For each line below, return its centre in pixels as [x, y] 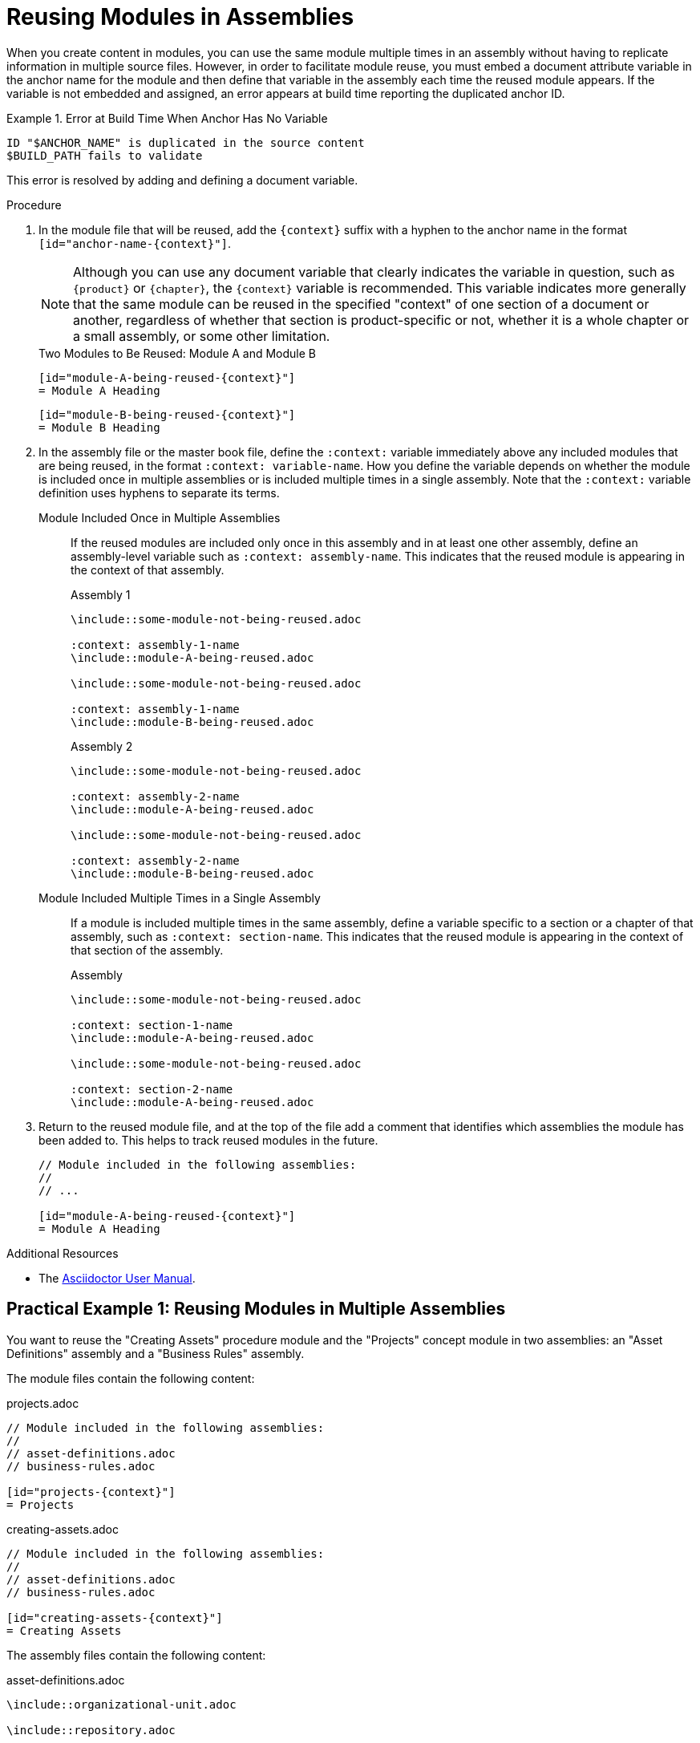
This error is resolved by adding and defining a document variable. [182, 180]
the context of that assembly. [148, 570]
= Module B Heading [99, 427]
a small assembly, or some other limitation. [202, 336]
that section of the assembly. [147, 950]
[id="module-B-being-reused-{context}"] [167, 414]
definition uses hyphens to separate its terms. [159, 492]
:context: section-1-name [152, 1025]
